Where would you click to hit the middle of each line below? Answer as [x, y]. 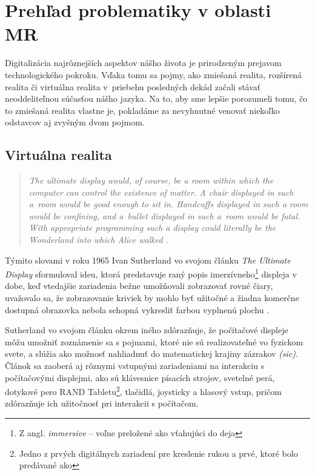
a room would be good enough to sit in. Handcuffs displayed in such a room [168, 204]
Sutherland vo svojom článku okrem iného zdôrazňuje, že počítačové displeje [147, 330]
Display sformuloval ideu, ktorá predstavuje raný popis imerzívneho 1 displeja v [151, 273]
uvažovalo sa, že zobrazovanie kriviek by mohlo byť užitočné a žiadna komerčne [152, 298]
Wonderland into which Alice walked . [98, 240]
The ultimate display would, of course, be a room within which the [151, 180]
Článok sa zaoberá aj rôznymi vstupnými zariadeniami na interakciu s [135, 366]
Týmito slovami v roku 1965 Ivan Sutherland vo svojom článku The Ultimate [148, 260]
